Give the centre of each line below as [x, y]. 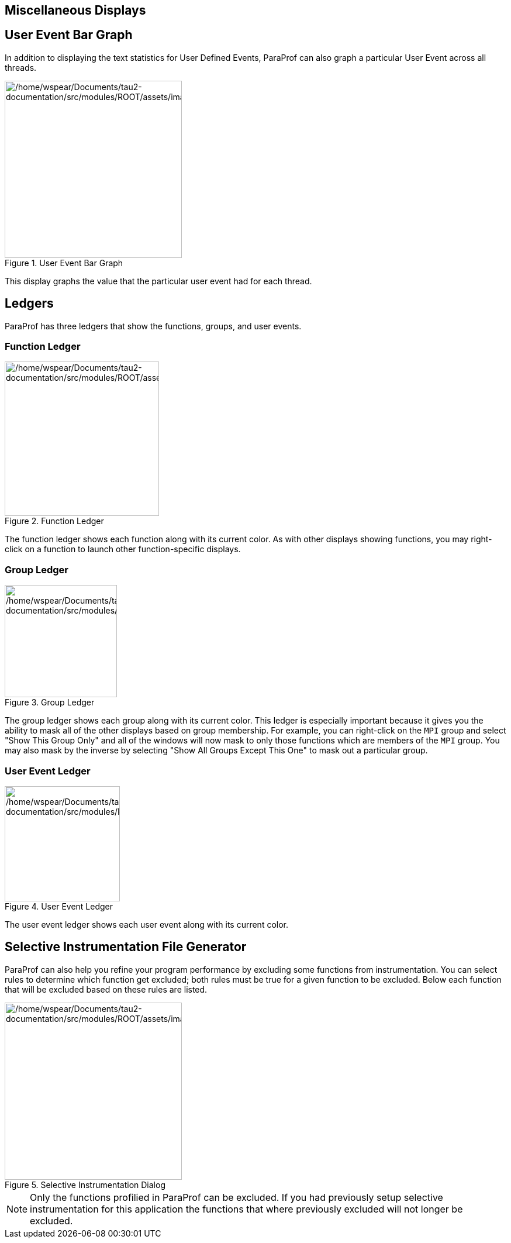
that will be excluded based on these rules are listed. [106, 989]
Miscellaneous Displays [75, 10]
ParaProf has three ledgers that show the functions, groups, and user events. [153, 326]
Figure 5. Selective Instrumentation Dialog [85, 1185]
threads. [21, 67]
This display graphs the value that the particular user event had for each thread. [158, 281]
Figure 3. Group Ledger [50, 703]
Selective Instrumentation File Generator [126, 947]
